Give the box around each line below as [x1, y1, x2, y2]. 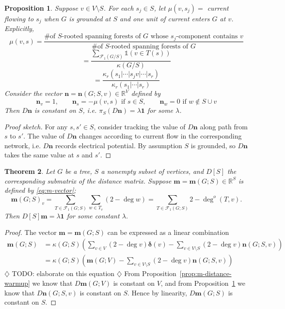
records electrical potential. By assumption [55, 140, 182, 150]
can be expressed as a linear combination [107, 227, 229, 237]
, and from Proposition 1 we [160, 278, 246, 288]
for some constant [66, 211, 120, 221]
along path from [200, 121, 248, 131]
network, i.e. [4, 140, 41, 150]
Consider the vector [4, 88, 63, 98]
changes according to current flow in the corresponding [79, 131, 242, 141]
